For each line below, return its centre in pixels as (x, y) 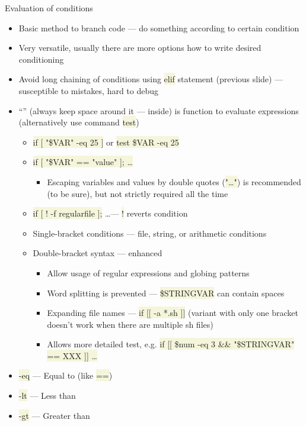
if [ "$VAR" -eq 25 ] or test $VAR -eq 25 (106, 142)
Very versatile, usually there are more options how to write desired (140, 48)
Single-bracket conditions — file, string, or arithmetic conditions (150, 233)
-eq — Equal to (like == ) (66, 375)
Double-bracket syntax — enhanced (98, 253)
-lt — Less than (47, 396)
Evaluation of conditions (49, 8)
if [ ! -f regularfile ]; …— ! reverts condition (110, 213)
